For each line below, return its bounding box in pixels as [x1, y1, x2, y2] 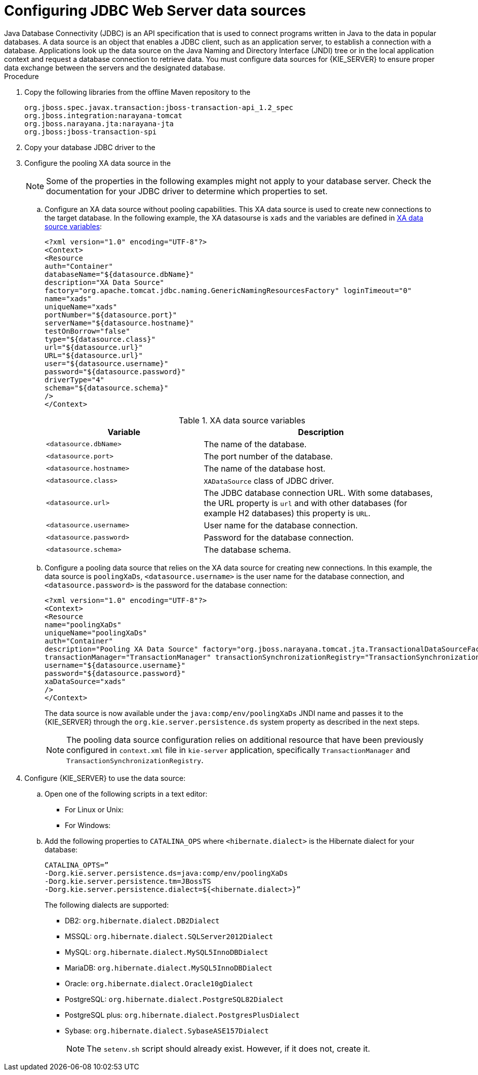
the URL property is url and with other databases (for [204, 497, 407, 508]
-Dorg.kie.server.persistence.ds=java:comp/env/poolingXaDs [45, 869, 288, 877]
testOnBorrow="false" [45, 327, 130, 335]
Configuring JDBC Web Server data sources [4, 2, 306, 19]
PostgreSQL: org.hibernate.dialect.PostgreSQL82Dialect [65, 994, 284, 1004]
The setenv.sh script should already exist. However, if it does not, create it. [87, 1043, 370, 1054]
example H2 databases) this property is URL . [204, 508, 371, 518]
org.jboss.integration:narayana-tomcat [24, 111, 182, 120]
